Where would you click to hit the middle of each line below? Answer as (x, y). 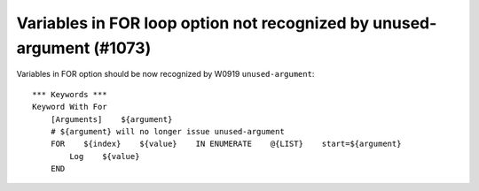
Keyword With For (70, 107)
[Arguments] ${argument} (111, 119)
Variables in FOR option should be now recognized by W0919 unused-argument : (165, 74)
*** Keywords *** (70, 94)
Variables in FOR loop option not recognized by (193, 23)
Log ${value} (105, 156)
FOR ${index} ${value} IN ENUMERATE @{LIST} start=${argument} (226, 144)
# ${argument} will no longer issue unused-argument (168, 131)
